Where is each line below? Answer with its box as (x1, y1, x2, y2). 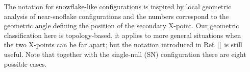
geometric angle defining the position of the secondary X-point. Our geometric (4, 20, 239, 31)
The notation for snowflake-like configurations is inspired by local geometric (4, 1, 231, 11)
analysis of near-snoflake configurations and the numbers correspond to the (4, 11, 229, 21)
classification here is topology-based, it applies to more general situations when (4, 30, 241, 40)
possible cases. (4, 58, 47, 69)
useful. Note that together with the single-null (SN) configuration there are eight (4, 49, 246, 59)
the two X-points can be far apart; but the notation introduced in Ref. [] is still (4, 39, 242, 50)
